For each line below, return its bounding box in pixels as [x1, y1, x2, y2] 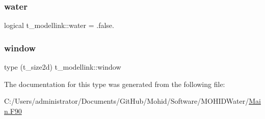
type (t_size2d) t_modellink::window [4, 62, 121, 72]
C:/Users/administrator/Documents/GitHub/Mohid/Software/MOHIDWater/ [4, 96, 249, 106]
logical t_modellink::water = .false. [4, 20, 114, 31]
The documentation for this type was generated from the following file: [4, 78, 225, 89]
